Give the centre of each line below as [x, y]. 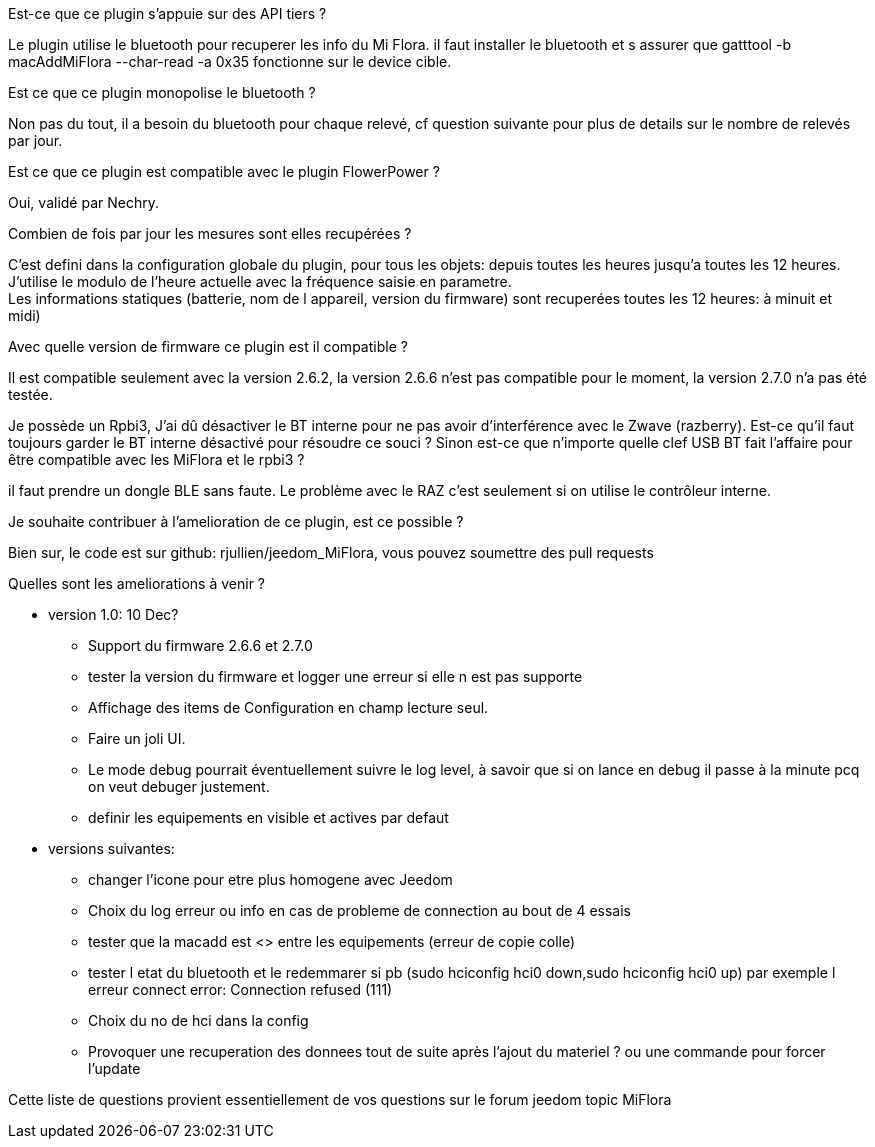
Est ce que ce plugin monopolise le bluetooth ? [162, 92]
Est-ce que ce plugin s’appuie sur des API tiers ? [167, 13]
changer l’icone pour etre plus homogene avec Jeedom [270, 879]
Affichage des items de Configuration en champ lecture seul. [288, 707]
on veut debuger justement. [179, 786]
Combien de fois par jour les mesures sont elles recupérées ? [210, 233]
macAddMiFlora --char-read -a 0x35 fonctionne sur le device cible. [230, 61]
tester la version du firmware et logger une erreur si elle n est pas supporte [335, 676]
